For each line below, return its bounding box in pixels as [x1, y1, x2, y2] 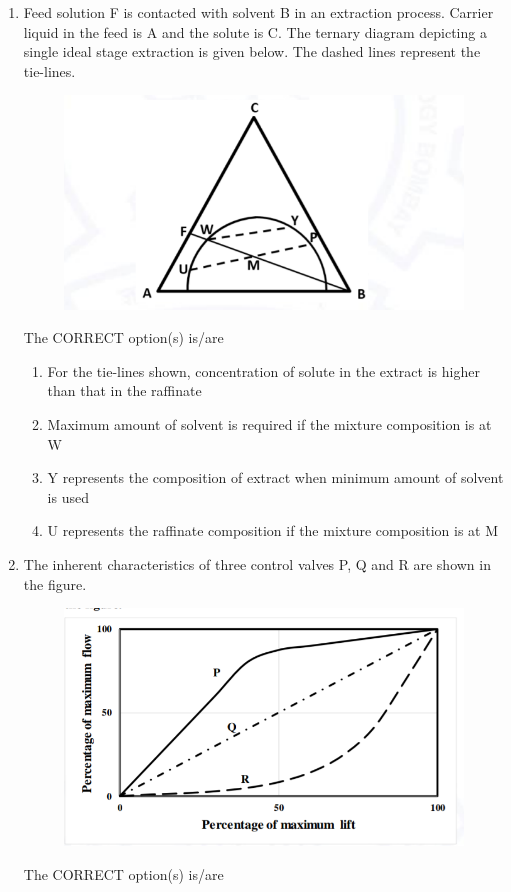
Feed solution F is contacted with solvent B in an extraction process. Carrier [23, 2, 494, 22]
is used [47, 486, 89, 507]
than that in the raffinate [47, 380, 202, 401]
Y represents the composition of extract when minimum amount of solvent [47, 467, 504, 488]
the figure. [23, 573, 87, 594]
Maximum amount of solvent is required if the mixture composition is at [47, 413, 492, 434]
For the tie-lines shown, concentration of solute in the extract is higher [47, 360, 480, 381]
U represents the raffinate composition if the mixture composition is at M [47, 520, 499, 541]
